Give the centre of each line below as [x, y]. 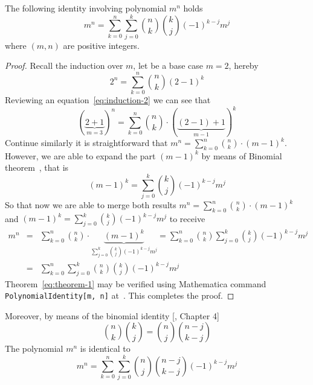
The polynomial [34, 348]
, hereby [244, 65]
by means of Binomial [242, 155]
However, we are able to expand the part [80, 155]
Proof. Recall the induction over [64, 65]
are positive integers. [101, 45]
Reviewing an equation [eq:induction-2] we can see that [108, 100]
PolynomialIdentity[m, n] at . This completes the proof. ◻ [120, 295]
